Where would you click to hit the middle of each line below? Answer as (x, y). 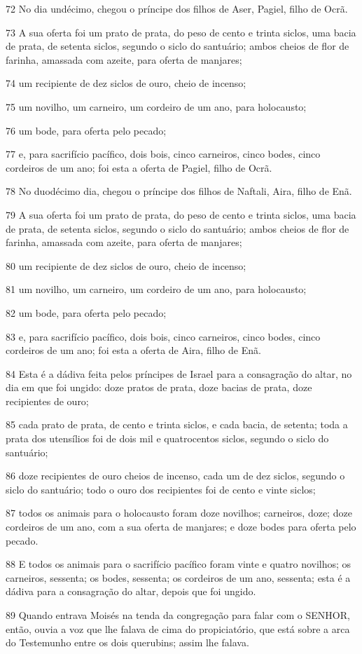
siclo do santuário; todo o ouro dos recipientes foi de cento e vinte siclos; (161, 489)
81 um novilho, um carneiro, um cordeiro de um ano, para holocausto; (156, 289)
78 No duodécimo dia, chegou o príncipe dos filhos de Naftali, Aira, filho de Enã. (179, 191)
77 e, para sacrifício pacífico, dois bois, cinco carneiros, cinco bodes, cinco (163, 154)
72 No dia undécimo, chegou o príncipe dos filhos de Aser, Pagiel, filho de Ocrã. (177, 8)
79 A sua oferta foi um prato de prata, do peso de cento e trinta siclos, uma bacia (181, 214)
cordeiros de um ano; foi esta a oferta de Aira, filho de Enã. (133, 350)
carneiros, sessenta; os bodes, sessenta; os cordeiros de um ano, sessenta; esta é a (178, 577)
